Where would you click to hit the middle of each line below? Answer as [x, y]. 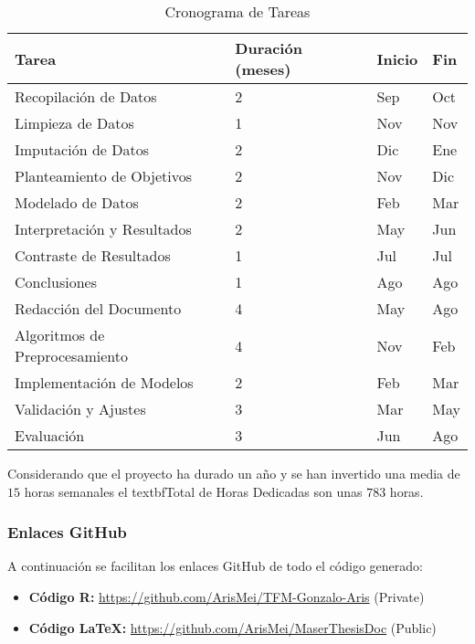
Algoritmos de [60, 335]
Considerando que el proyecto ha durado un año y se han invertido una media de [234, 473]
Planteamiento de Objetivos [104, 176]
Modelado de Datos [77, 202]
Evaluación [50, 435]
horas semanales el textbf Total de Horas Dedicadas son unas [193, 491]
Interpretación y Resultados [103, 229]
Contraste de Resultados [93, 255]
